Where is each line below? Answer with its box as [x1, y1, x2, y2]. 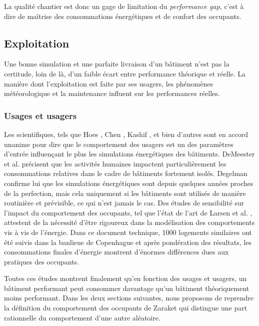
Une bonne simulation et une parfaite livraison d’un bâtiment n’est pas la [4, 58, 229, 69]
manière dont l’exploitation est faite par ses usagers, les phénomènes [4, 78, 213, 88]
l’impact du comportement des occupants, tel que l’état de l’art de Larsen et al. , [4, 207, 252, 217]
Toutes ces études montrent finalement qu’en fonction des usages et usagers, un [4, 273, 247, 283]
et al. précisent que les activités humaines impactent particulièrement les [4, 158, 226, 168]
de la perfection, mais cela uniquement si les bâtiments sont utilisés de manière [4, 187, 246, 198]
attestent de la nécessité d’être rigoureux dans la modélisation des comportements [4, 217, 255, 227]
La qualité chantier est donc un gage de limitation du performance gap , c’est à [4, 1, 244, 11]
